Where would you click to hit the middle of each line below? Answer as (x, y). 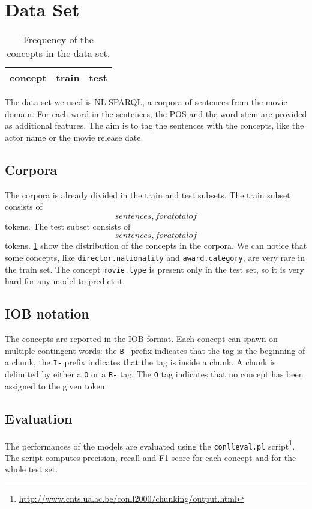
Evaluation (39, 418)
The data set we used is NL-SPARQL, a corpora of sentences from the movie (146, 102)
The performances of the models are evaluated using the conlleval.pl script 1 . (150, 445)
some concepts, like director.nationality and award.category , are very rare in (155, 258)
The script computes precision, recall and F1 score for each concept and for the (151, 457)
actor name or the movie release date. (74, 137)
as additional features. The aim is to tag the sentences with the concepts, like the (154, 125)
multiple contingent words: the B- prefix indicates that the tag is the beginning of (155, 350)
